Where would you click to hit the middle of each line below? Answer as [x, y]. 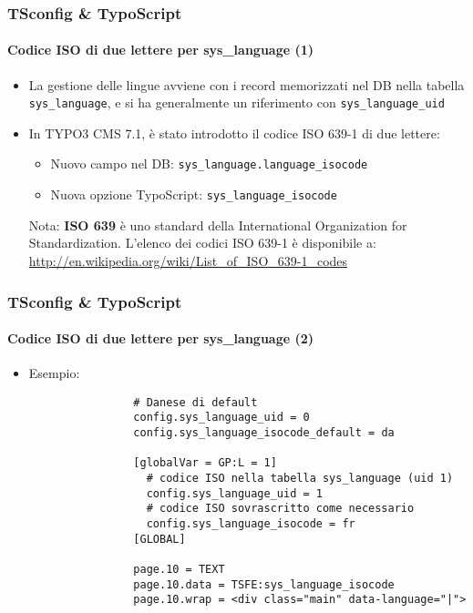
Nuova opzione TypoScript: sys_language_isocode [194, 194]
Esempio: [54, 373]
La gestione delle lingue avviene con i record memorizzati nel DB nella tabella [247, 84]
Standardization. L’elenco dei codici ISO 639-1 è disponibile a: [202, 243]
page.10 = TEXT [179, 570]
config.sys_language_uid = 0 [221, 418]
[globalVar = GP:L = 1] [205, 463]
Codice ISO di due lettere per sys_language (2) [161, 338]
